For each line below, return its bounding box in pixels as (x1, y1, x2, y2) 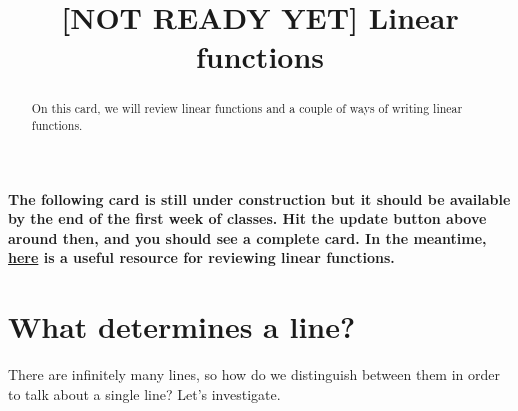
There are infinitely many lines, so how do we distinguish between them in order (8, 364, 500, 385)
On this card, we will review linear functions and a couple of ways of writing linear (31, 100, 463, 117)
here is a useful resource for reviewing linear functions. (8, 247, 395, 268)
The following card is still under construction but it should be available (8, 188, 511, 209)
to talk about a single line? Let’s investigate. (8, 383, 281, 404)
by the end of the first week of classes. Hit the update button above (8, 208, 487, 229)
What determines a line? (8, 306, 356, 347)
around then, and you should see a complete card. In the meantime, (8, 227, 487, 248)
